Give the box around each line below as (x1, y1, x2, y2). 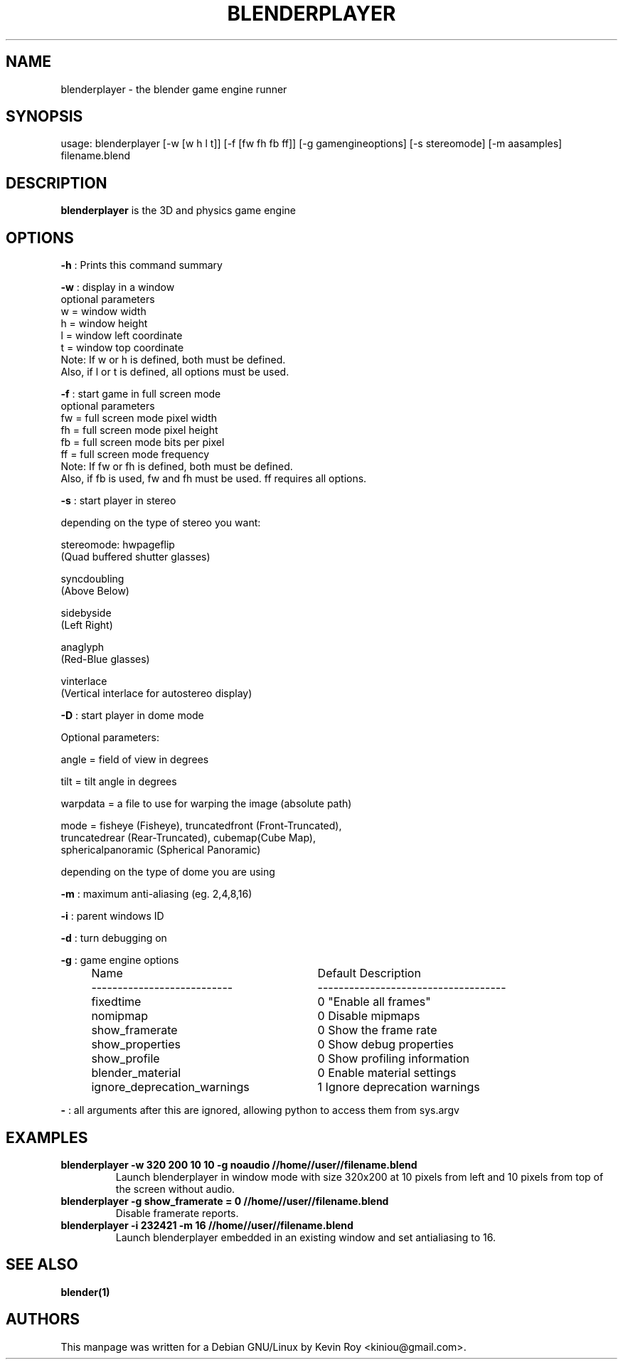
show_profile (91, 1051, 160, 1066)
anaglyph (60, 641, 105, 654)
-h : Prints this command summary (60, 259, 223, 272)
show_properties (91, 1037, 181, 1052)
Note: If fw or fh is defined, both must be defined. (60, 460, 293, 473)
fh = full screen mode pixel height (60, 424, 218, 437)
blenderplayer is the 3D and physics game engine (60, 204, 296, 217)
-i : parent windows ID (60, 910, 164, 923)
